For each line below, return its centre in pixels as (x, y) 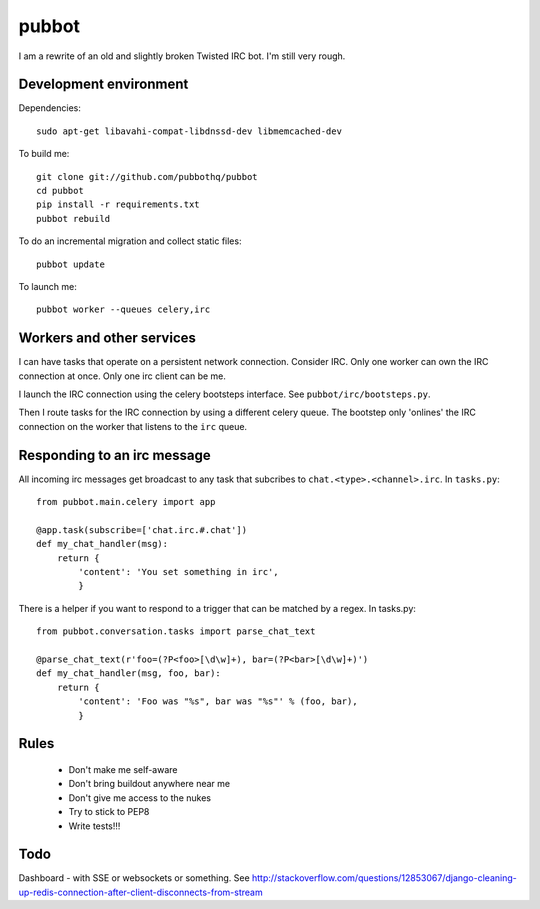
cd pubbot (60, 191)
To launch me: (47, 286)
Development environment (103, 84)
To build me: (44, 154)
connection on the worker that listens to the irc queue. (133, 426)
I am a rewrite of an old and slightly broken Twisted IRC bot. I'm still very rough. (182, 56)
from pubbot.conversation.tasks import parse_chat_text (176, 631)
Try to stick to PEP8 (109, 812)
